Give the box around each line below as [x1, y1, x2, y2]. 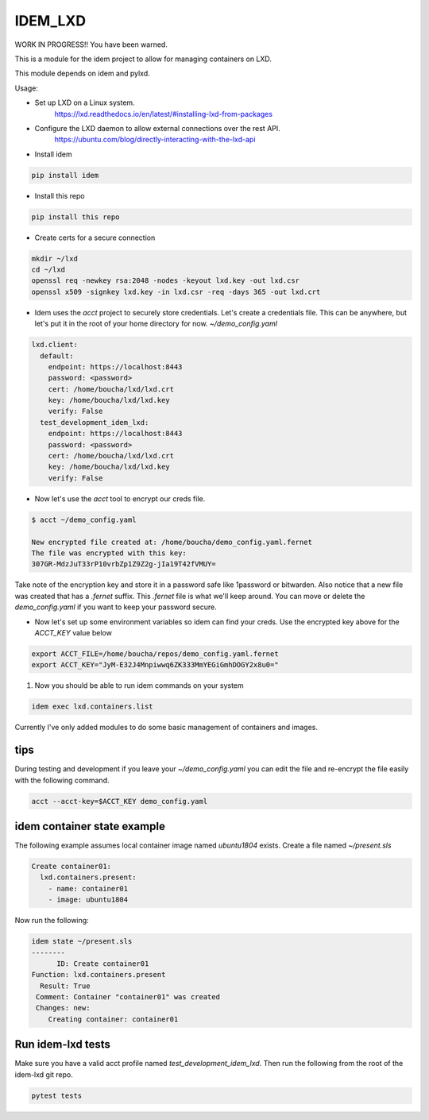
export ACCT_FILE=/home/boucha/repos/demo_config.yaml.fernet [31, 649, 279, 658]
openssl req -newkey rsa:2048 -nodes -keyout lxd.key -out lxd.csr [31, 276, 300, 285]
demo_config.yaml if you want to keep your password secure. [14, 602, 218, 612]
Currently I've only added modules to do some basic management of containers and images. [14, 723, 318, 732]
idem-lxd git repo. [14, 1069, 73, 1079]
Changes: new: [36, 1003, 91, 1013]
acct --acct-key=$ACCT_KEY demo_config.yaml [31, 797, 208, 805]
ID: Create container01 [56, 959, 149, 968]
